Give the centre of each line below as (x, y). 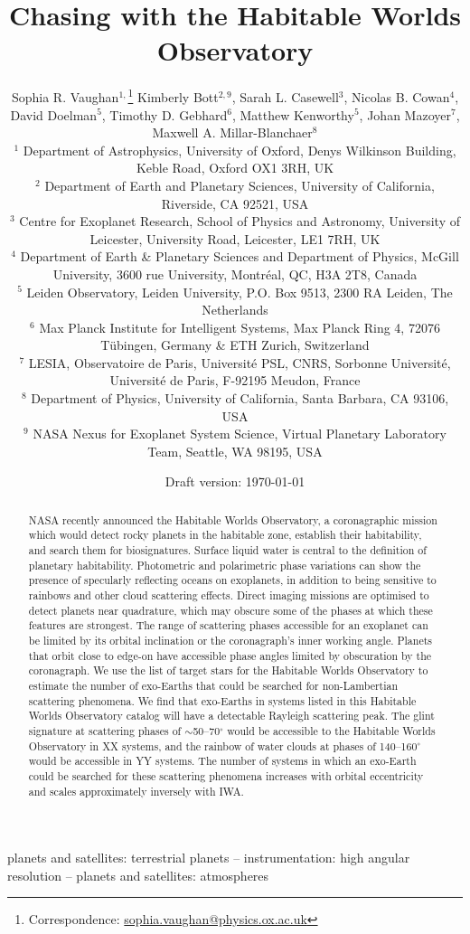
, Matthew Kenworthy (293, 114)
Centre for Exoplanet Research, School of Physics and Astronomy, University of (240, 221)
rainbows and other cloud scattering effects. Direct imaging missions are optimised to (229, 595)
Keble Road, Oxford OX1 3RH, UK (235, 168)
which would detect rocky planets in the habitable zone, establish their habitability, (225, 535)
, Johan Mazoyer (405, 114)
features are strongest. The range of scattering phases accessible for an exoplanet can (228, 625)
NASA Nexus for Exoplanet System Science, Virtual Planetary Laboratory (240, 434)
